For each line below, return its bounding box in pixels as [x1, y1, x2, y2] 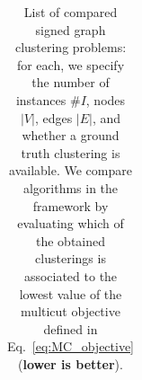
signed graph [35, 20, 106, 39]
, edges [34, 108, 73, 127]
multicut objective [21, 302, 120, 321]
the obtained [35, 231, 105, 250]
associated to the [23, 266, 118, 285]
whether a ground [22, 126, 120, 145]
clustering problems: [14, 38, 127, 57]
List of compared [23, 3, 118, 21]
